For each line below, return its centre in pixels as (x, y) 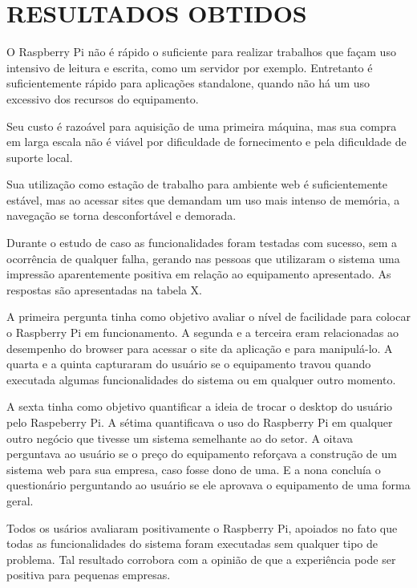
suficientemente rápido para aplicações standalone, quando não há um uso (188, 83)
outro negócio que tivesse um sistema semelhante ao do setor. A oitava (180, 438)
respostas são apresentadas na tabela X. (104, 289)
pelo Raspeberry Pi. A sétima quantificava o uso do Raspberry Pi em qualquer (200, 422)
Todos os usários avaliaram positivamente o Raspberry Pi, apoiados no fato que (202, 527)
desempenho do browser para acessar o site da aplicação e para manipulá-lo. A (200, 348)
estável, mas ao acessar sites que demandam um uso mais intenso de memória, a (203, 199)
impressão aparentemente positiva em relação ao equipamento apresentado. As (199, 274)
